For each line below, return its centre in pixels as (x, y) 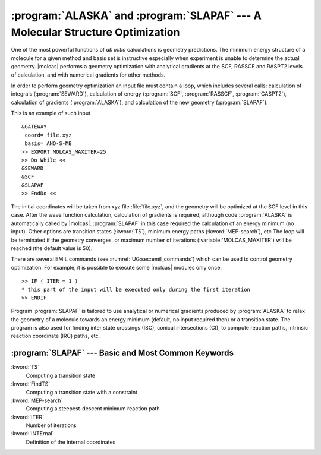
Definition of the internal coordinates (71, 442)
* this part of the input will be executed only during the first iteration (136, 289)
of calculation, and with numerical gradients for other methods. (88, 75)
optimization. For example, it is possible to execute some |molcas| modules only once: (117, 267)
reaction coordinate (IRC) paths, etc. (56, 336)
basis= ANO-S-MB (48, 143)
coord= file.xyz (48, 135)
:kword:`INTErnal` (32, 434)
